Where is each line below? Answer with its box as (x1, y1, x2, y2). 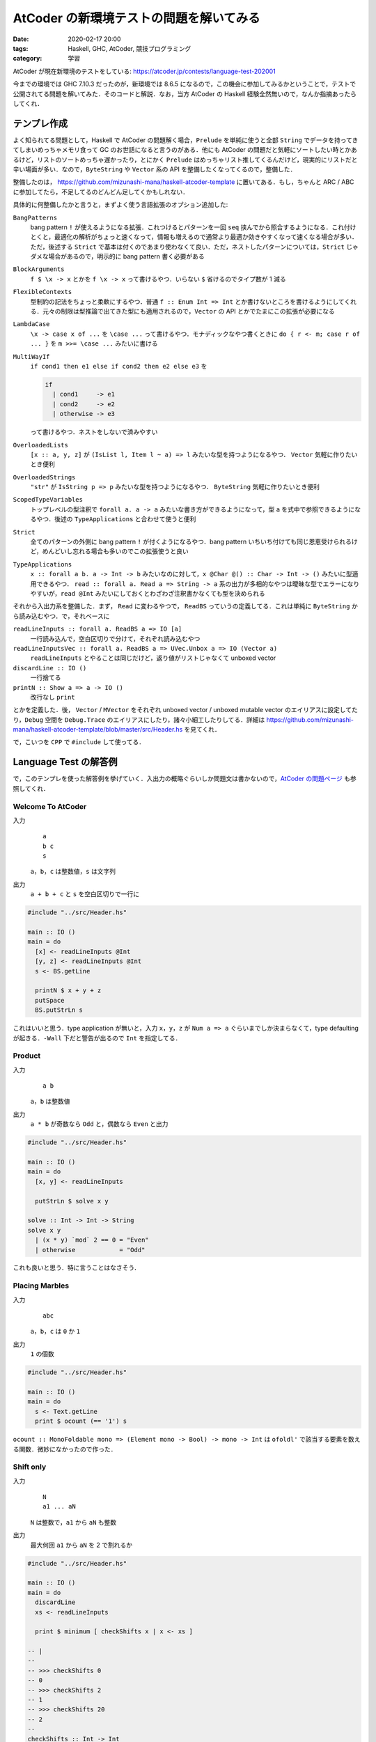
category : (13, 54, 42, 63)
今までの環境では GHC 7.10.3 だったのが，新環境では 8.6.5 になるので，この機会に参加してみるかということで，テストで (13, 80, 357, 88)
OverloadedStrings (13, 473, 76, 481)
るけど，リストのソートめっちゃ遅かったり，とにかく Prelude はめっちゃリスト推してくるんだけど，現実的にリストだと (13, 155, 358, 164)
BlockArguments (13, 265, 65, 273)
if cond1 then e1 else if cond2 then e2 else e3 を (30, 362, 207, 370)
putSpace (35, 996, 65, 1004)
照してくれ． (13, 784, 50, 792)
